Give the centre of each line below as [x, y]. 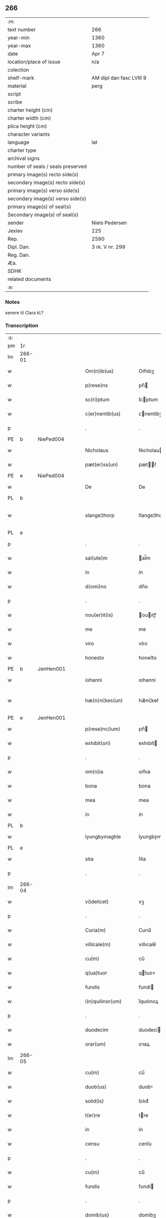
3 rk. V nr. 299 [108, 247]
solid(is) [95, 1101]
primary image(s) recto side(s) [43, 174]
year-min [19, 38]
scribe [15, 102]
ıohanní [147, 680]
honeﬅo [148, 658]
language [19, 142]
